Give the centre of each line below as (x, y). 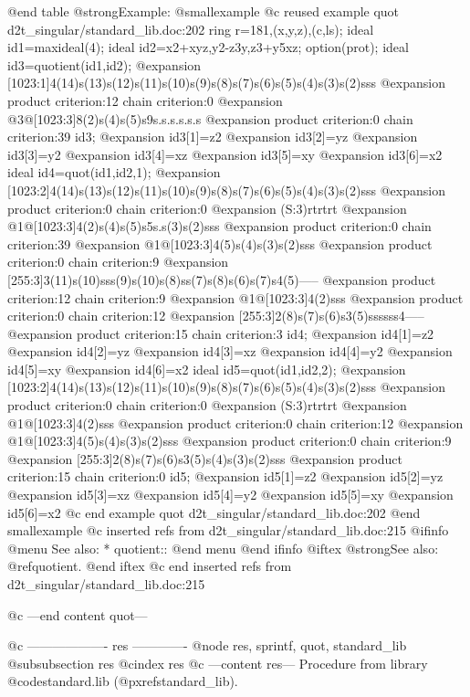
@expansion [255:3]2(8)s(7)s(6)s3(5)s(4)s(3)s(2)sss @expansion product (205, 458)
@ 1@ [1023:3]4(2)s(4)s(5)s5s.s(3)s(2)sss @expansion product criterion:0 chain (219, 226)
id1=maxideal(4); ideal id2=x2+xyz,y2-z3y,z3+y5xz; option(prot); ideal (208, 47)
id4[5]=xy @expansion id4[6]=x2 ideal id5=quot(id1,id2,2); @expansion (207, 369)
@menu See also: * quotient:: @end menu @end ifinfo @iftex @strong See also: (223, 548)
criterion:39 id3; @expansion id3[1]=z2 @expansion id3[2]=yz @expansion (213, 137)
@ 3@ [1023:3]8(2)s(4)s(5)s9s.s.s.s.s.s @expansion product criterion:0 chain (210, 118)
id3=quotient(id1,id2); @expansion (104, 64)
